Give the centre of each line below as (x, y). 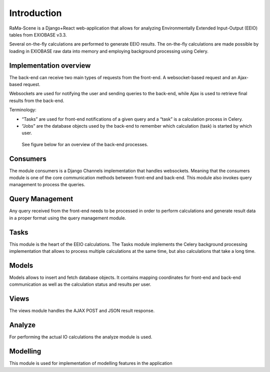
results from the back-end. (37, 101)
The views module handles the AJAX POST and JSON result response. (82, 311)
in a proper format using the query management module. (68, 218)
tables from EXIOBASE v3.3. (38, 35)
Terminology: (23, 110)
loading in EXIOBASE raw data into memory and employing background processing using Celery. (109, 51)
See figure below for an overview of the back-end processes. (85, 144)
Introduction (35, 13)
